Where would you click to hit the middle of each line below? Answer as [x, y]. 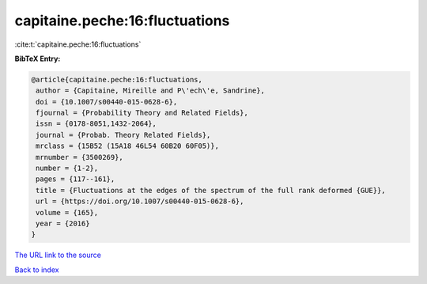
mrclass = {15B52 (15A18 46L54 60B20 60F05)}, [127, 146]
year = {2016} [63, 223]
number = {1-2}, [67, 169]
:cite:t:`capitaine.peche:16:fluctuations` [78, 44]
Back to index [37, 270]
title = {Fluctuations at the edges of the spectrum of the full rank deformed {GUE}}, [211, 190]
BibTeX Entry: [38, 59]
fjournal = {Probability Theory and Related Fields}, [142, 113]
